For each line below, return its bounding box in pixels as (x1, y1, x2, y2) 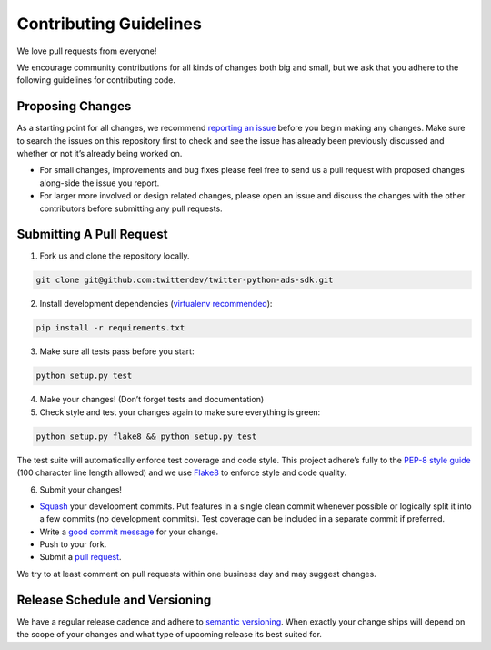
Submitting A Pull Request (16, 227, 168, 242)
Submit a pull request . (39, 552, 122, 563)
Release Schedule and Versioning (16, 592, 212, 607)
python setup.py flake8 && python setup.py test (35, 431, 257, 442)
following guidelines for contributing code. (16, 75, 176, 86)
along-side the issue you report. (39, 178, 160, 188)
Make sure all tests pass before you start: (39, 346, 195, 357)
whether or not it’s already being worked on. (16, 148, 183, 159)
